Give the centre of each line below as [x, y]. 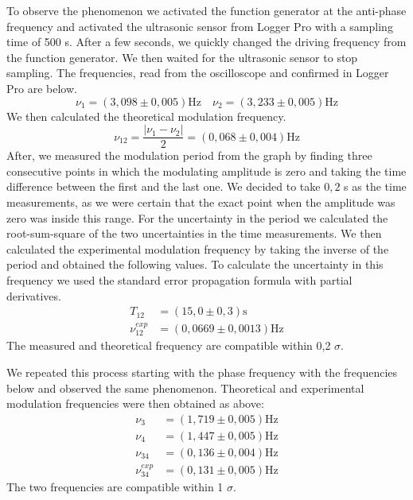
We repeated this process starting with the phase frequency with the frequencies [202, 372]
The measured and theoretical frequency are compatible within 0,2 [169, 345]
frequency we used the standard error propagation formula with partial [179, 279]
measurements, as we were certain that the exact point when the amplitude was [201, 202]
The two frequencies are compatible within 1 [115, 487]
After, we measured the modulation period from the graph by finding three [189, 155]
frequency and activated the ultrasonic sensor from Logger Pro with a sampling [200, 26]
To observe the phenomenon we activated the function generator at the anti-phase [206, 10]
